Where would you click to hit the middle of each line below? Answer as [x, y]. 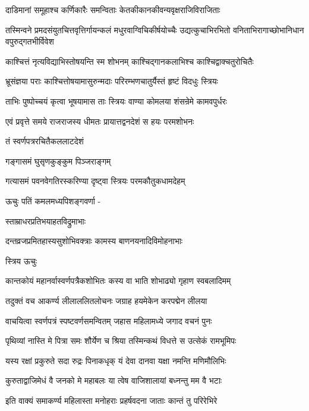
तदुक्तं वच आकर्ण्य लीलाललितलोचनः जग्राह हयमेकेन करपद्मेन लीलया [106, 300]
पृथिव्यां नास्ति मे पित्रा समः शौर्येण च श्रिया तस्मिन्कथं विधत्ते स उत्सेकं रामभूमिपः [121, 341]
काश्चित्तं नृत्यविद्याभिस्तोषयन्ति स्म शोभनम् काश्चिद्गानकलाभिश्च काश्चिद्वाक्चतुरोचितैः [130, 61]
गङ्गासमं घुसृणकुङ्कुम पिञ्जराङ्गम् [58, 161]
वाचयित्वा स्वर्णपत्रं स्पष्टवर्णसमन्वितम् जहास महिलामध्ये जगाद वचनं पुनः [109, 320]
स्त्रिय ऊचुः [21, 260]
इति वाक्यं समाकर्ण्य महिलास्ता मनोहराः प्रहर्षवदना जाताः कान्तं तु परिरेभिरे [111, 400]
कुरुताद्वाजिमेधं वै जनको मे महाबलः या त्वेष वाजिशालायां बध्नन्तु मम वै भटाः [114, 380]
